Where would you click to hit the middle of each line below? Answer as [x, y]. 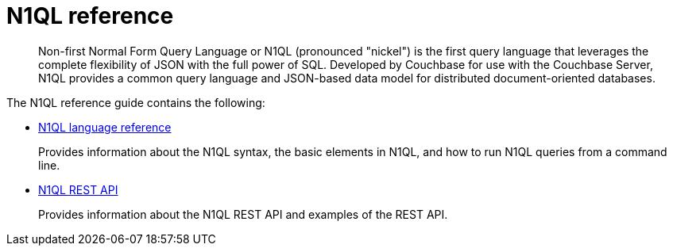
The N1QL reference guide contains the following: [136, 102]
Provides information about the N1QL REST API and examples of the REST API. [243, 214]
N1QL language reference [105, 127]
